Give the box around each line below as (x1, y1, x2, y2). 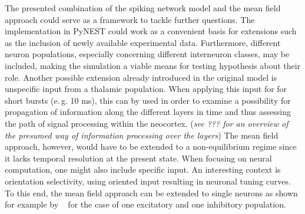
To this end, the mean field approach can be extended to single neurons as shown (5, 186, 298, 199)
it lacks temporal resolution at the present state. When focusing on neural (5, 152, 272, 164)
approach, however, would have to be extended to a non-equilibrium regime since (5, 140, 297, 153)
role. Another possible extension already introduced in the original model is (5, 71, 277, 83)
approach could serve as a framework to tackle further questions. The (5, 13, 255, 25)
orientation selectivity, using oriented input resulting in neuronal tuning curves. (5, 175, 291, 187)
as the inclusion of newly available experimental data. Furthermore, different (5, 36, 281, 48)
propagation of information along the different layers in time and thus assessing (5, 106, 291, 118)
